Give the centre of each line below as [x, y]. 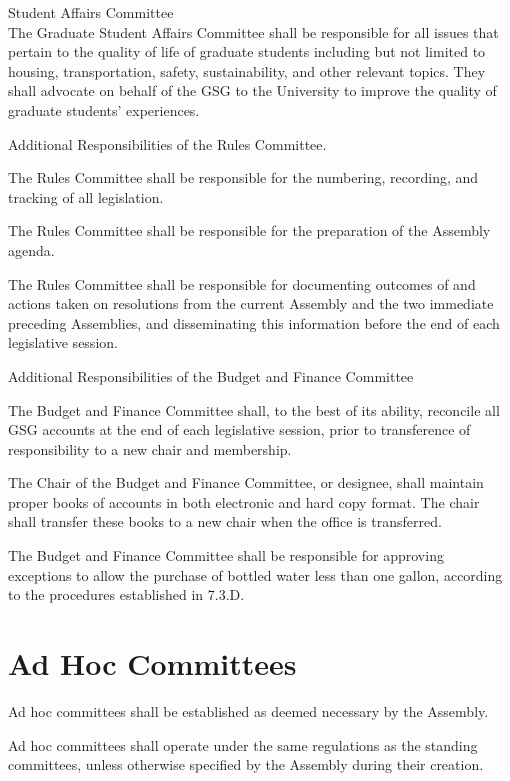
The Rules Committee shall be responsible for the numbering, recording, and [243, 177]
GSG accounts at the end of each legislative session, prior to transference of [239, 429]
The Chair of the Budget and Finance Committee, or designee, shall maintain [246, 482]
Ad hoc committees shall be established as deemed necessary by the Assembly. [248, 710]
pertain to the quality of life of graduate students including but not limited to [247, 51]
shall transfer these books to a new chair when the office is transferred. [225, 521]
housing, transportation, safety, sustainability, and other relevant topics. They [247, 70]
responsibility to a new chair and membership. [150, 448]
